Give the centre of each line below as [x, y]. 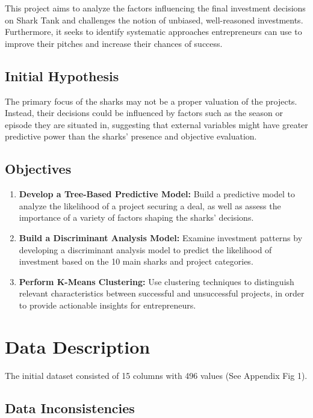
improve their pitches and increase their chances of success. [114, 43]
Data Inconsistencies [70, 407]
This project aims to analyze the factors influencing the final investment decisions [155, 8]
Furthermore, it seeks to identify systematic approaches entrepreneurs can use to [153, 32]
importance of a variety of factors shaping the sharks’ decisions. [136, 217]
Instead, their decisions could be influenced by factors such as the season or [144, 113]
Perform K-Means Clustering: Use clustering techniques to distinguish [156, 281]
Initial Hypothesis [62, 75]
